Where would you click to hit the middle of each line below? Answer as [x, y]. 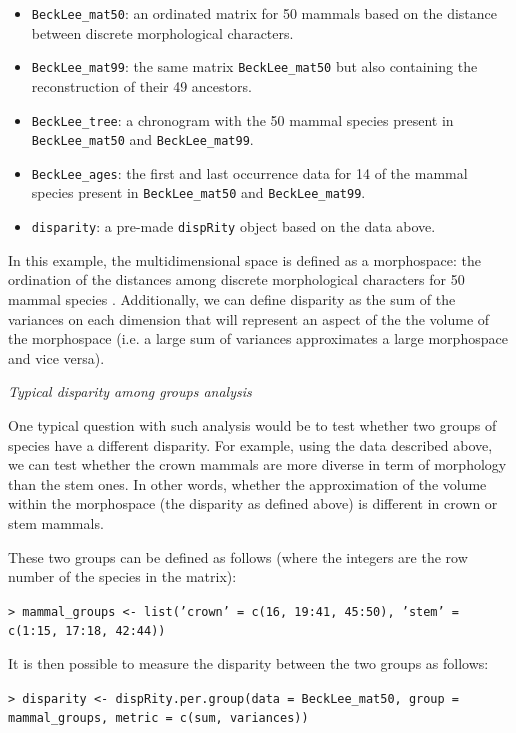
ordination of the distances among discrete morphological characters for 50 [236, 279]
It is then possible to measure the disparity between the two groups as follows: [248, 663]
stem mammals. [56, 522]
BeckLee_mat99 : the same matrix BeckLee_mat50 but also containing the [254, 66]
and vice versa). [56, 357]
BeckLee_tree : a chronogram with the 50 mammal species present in [242, 119]
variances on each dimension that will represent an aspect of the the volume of [249, 318]
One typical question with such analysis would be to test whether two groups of [252, 424]
